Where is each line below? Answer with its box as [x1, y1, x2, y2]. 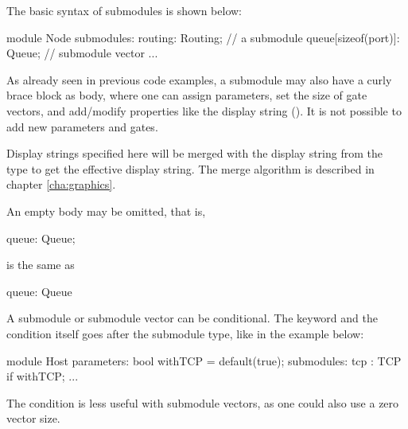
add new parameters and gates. [6, 118, 158, 135]
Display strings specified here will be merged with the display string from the [6, 145, 383, 162]
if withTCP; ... [6, 368, 79, 384]
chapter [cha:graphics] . [6, 176, 116, 193]
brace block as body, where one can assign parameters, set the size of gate [6, 87, 367, 103]
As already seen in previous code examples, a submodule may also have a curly [6, 71, 392, 88]
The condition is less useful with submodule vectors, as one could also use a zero [6, 394, 399, 411]
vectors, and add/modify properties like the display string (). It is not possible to [6, 102, 402, 119]
